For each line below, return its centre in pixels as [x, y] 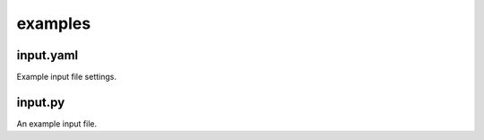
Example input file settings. [66, 77]
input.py [41, 102]
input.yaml [48, 55]
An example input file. [57, 123]
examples [54, 23]
